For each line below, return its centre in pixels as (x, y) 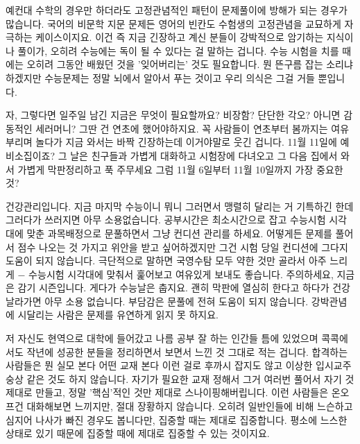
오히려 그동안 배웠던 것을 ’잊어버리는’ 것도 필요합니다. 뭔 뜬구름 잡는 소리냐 (190, 64)
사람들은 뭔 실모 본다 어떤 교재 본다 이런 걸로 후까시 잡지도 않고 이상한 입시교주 (179, 365)
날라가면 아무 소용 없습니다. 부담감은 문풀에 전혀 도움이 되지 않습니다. (157, 301)
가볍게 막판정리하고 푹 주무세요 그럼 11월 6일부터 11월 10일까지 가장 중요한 (180, 169)
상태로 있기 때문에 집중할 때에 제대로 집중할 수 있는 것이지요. (138, 433)
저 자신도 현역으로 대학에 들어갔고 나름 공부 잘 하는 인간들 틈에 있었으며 (162, 338)
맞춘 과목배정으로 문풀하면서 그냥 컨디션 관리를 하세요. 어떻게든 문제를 (179, 233)
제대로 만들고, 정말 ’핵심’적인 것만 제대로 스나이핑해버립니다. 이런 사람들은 (167, 392)
